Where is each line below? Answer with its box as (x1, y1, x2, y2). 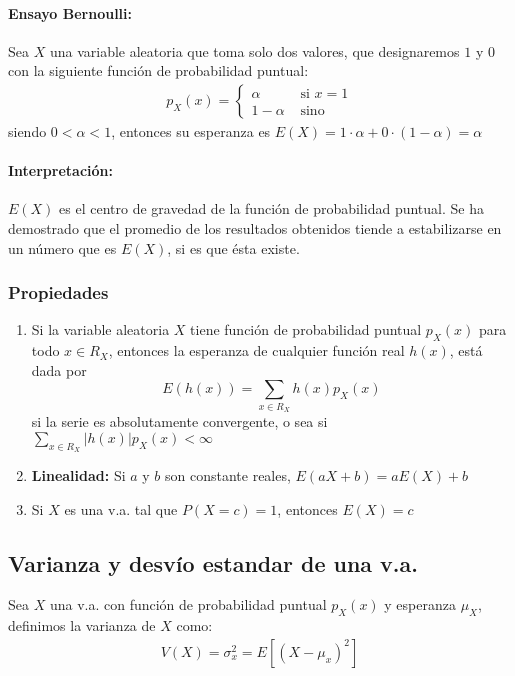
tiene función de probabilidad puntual (190, 319, 422, 340)
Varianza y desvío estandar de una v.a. (8, 547, 419, 578)
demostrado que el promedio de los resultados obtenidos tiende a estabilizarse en (8, 218, 502, 238)
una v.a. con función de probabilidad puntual (49, 594, 327, 615)
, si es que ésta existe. (167, 237, 300, 258)
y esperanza (384, 594, 456, 615)
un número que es (8, 237, 117, 258)
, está (449, 340, 483, 361)
